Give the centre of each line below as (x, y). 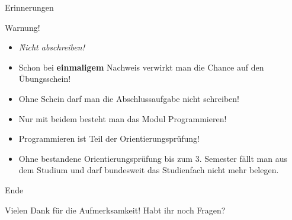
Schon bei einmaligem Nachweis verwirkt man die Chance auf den (141, 67)
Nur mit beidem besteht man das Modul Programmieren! (123, 118)
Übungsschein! (45, 79)
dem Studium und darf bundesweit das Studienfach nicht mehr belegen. (149, 170)
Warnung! (23, 27)
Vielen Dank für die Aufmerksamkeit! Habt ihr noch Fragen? (115, 210)
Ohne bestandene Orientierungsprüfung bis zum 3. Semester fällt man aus (153, 158)
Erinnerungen (29, 7)
